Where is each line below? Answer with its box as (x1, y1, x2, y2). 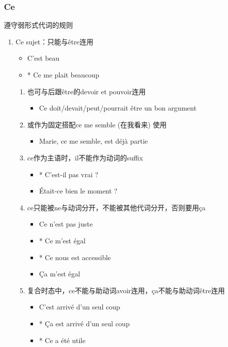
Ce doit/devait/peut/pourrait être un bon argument (39, 103, 196, 113)
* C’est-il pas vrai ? (39, 169, 98, 179)
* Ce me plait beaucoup (27, 70, 99, 79)
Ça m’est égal (39, 269, 80, 279)
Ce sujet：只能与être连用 (15, 36, 94, 46)
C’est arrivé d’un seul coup (39, 302, 120, 312)
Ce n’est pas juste (39, 219, 93, 229)
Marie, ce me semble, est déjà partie (39, 136, 148, 146)
